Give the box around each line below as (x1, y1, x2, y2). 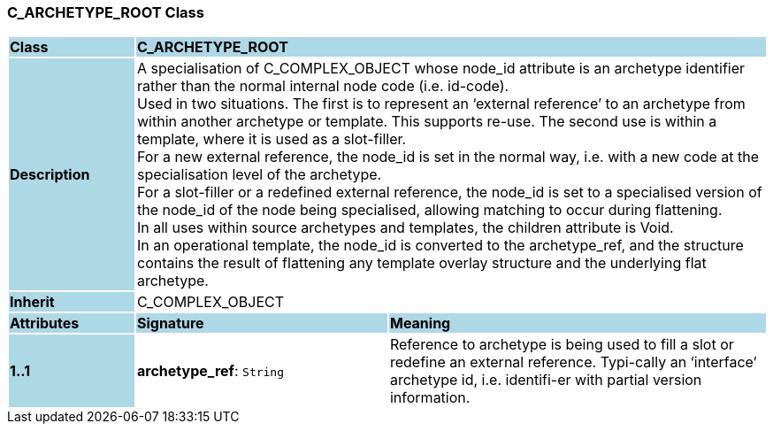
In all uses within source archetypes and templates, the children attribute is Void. (136, 219, 674, 237)
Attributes (10, 314, 80, 333)
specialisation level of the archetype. (136, 165, 382, 184)
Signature (136, 314, 204, 333)
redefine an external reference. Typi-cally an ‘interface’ (389, 353, 757, 372)
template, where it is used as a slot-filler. (136, 130, 407, 149)
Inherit (10, 293, 55, 312)
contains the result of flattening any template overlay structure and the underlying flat (136, 254, 707, 273)
